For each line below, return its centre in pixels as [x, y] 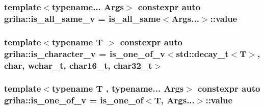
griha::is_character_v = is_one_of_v [85, 53]
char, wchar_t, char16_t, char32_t [78, 65]
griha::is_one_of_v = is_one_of [74, 100]
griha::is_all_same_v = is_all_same [82, 18]
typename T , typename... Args [118, 88]
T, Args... [174, 100]
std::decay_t [202, 53]
